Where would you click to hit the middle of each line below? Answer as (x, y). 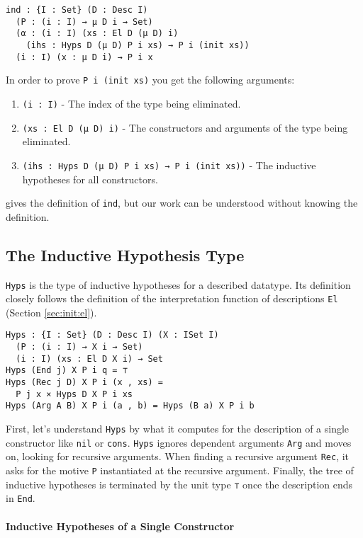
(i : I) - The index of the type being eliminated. (132, 103)
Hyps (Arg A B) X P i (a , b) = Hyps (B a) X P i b (130, 406)
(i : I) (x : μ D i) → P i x (84, 57)
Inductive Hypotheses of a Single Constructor (120, 526)
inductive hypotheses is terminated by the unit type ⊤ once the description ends (179, 484)
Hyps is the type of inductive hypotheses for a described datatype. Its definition (178, 284)
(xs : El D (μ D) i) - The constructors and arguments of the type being (185, 127)
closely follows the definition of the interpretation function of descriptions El (172, 298)
